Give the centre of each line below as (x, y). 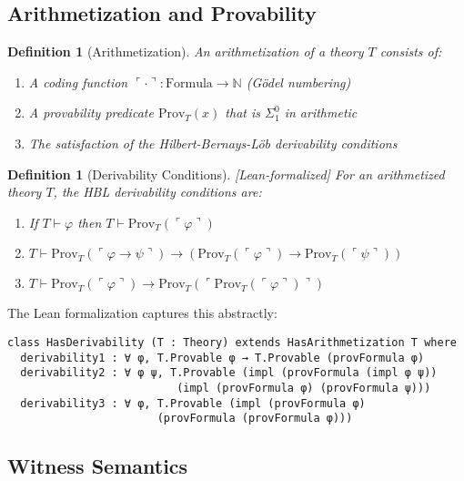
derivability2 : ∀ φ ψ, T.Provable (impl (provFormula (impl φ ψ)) (229, 373)
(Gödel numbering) (298, 82)
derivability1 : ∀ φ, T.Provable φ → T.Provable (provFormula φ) (222, 358)
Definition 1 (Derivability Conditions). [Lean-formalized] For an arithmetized (226, 174)
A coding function (78, 82)
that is (243, 113)
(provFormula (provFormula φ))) (255, 419)
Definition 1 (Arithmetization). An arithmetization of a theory (186, 51)
